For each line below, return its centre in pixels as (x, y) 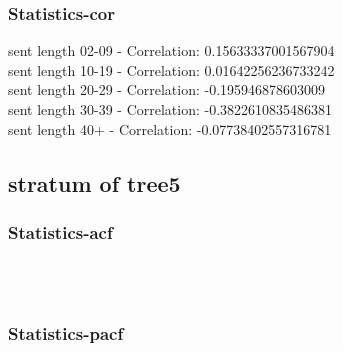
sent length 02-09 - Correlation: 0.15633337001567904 (171, 50)
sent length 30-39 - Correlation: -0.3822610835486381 (170, 109)
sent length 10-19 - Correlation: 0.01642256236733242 (171, 69)
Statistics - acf (60, 231)
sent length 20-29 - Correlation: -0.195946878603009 (167, 89)
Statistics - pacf (66, 333)
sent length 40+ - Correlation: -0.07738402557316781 (170, 128)
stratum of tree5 (94, 182)
